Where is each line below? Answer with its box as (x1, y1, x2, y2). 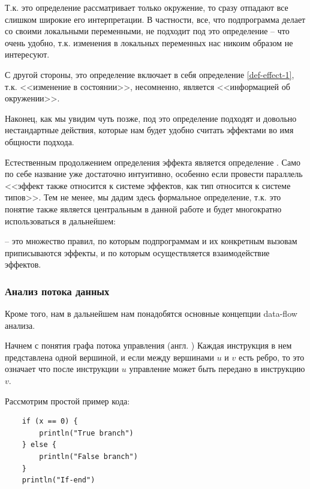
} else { (22, 440, 56, 449)
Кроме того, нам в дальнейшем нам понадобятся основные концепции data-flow (5, 307, 297, 320)
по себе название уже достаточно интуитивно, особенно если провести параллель (5, 167, 303, 180)
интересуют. (5, 48, 50, 61)
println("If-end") (22, 476, 95, 485)
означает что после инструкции (5, 362, 119, 375)
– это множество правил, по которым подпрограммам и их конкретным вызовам (5, 235, 297, 247)
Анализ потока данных (5, 283, 110, 298)
